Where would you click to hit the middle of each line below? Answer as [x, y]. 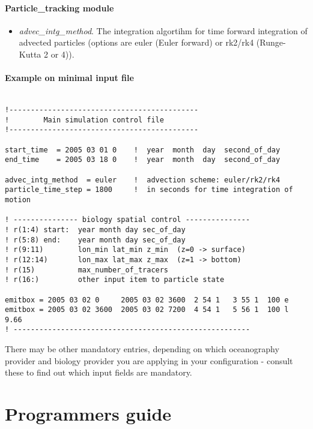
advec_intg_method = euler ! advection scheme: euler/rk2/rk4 [143, 180]
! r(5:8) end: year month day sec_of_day [95, 240]
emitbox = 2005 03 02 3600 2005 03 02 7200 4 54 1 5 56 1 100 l [147, 310]
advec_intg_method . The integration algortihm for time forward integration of [163, 30]
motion [18, 199]
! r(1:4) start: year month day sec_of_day [95, 229]
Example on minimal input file [69, 78]
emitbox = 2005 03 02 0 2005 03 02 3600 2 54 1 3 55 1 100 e [147, 300]
